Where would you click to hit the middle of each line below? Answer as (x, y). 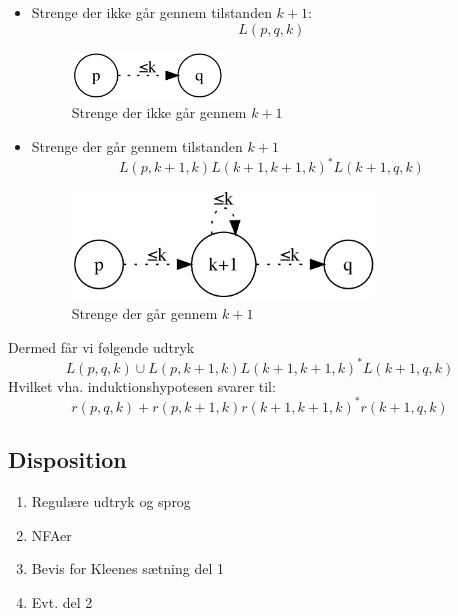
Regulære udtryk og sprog (111, 500)
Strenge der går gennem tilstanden (137, 146)
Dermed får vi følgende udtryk (101, 346)
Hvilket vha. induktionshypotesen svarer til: (142, 385)
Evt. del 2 (62, 601)
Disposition (67, 459)
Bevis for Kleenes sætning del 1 (127, 568)
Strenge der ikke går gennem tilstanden (151, 12)
